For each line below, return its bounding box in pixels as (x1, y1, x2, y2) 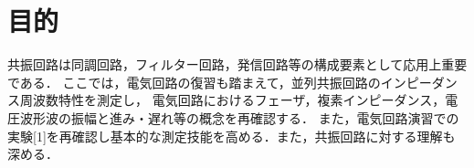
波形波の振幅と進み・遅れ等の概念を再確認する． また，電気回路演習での (19, 108, 459, 127)
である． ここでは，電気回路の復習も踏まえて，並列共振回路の (7, 72, 381, 91)
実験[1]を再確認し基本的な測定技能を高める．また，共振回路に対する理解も (7, 126, 456, 145)
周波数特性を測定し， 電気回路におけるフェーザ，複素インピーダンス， (19, 90, 446, 110)
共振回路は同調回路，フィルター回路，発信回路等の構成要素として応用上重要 (7, 55, 468, 74)
